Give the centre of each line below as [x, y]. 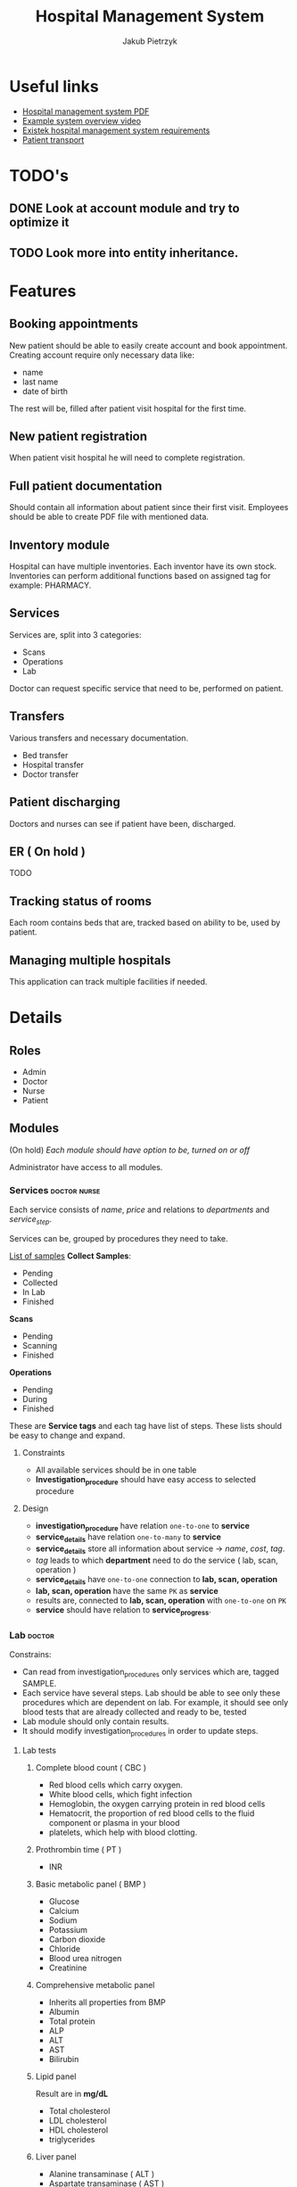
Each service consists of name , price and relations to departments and [140, 1209]
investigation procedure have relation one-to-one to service [142, 1527]
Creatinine [68, 1968]
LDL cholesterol [78, 2120]
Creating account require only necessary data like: [102, 355]
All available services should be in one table [116, 1470]
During [34, 1399]
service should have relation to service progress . [123, 1610]
